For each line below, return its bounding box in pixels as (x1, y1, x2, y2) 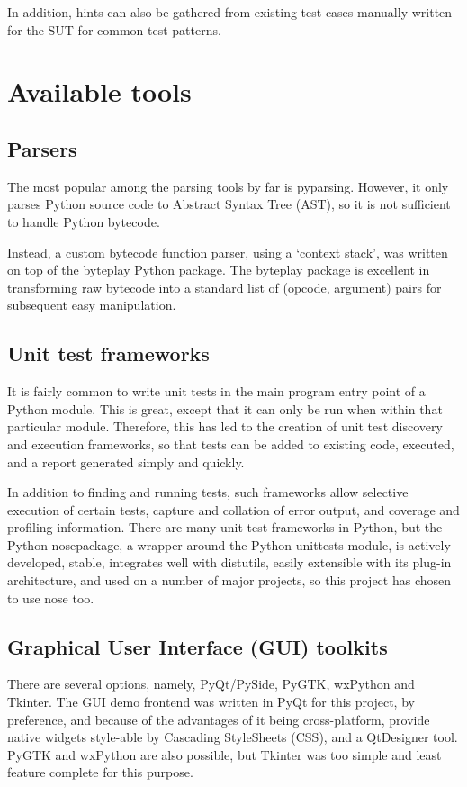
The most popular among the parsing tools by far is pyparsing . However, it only (7, 176, 449, 195)
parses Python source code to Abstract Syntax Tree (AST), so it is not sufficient (7, 194, 451, 213)
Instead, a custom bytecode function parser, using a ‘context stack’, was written (7, 242, 448, 261)
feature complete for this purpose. (7, 763, 193, 782)
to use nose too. (7, 588, 94, 607)
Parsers (7, 134, 77, 162)
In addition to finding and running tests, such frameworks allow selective (7, 483, 409, 502)
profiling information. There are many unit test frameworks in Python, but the (7, 518, 443, 537)
